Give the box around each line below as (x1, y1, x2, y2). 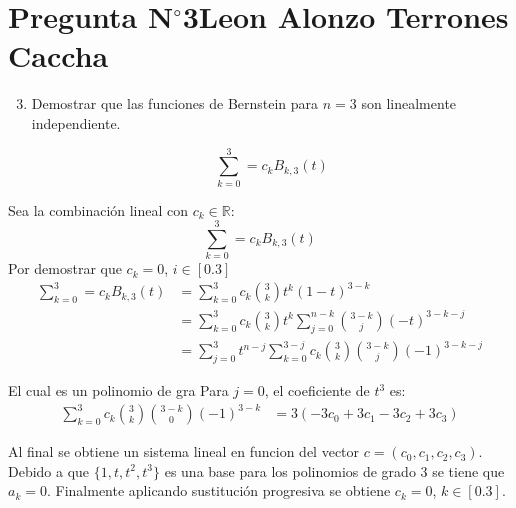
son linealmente (361, 93, 457, 114)
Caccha (8, 35, 109, 76)
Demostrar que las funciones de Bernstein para (31, 93, 319, 114)
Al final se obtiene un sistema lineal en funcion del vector (8, 441, 360, 462)
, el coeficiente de (264, 380, 370, 401)
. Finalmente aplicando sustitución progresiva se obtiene (46, 480, 391, 501)
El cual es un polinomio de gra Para (8, 380, 229, 401)
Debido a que (8, 460, 90, 481)
